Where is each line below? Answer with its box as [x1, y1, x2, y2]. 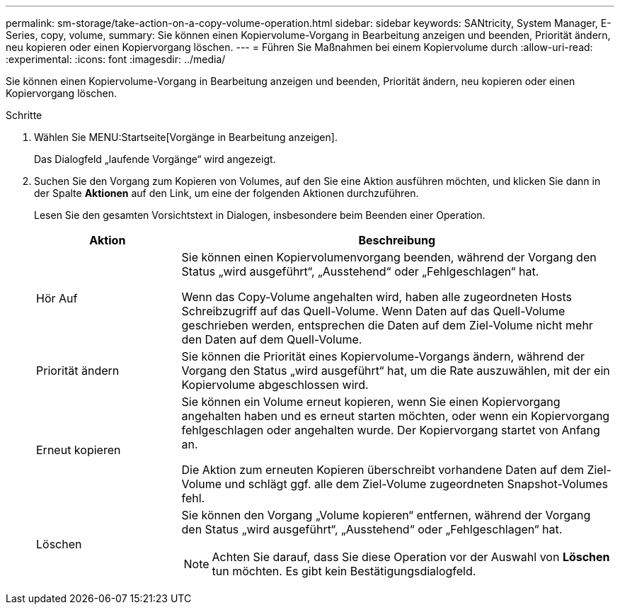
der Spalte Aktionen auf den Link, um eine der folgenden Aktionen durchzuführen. [34, 187, 419, 199]
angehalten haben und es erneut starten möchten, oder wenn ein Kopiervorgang [181, 409, 610, 423]
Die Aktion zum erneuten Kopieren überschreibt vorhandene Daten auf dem [181, 463, 584, 477]
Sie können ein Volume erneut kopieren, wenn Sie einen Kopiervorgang [181, 395, 561, 409]
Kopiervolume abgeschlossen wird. [181, 378, 369, 392]
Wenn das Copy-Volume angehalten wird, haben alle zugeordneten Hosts [181, 290, 572, 304]
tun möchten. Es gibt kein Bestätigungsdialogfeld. [212, 564, 476, 578]
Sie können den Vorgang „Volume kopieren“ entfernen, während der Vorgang [181, 508, 591, 522]
